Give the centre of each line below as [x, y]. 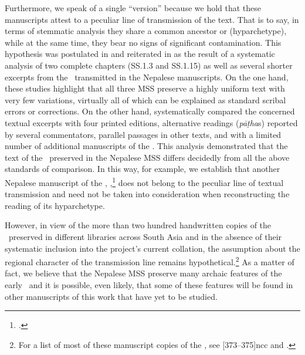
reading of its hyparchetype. [55, 205]
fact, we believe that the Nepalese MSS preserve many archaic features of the [143, 273]
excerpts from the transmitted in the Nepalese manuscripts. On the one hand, [147, 77]
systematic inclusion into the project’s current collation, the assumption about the [152, 248]
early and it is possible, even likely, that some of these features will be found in [149, 284]
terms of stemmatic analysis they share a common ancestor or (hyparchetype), [146, 31]
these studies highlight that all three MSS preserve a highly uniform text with [145, 88]
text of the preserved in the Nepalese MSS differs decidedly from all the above [147, 157]
